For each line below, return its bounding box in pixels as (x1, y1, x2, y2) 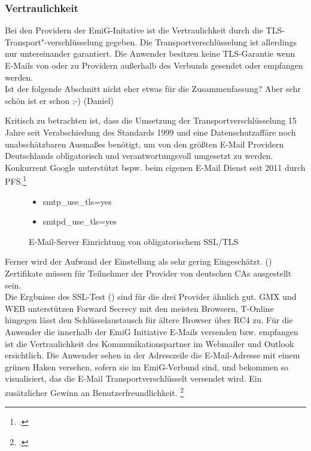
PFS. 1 (5, 173, 27, 187)
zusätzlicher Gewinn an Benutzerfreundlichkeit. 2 (5, 384, 184, 398)
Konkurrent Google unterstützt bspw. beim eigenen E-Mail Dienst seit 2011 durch (5, 161, 306, 173)
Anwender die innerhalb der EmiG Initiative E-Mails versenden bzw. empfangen (5, 325, 298, 338)
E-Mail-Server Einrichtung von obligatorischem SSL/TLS (29, 235, 239, 247)
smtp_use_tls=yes (42, 195, 112, 207)
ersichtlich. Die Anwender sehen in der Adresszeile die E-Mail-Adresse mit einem (5, 349, 300, 361)
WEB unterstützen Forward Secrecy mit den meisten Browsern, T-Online (5, 302, 274, 314)
